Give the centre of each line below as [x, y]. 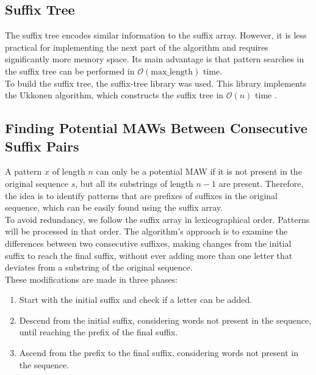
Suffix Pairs [42, 146]
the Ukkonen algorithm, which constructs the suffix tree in [114, 95]
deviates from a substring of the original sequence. [99, 267]
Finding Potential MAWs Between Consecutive [156, 128]
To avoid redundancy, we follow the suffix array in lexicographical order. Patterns [157, 219]
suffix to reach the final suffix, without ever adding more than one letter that [149, 255]
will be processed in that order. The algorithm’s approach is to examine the [146, 231]
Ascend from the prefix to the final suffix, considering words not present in [159, 353]
